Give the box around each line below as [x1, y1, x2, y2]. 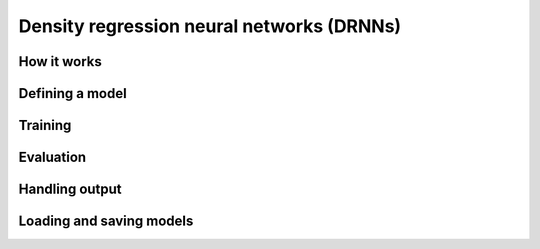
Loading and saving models [18, 213, 194, 230]
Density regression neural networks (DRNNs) [18, 15, 402, 37]
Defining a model [18, 85, 127, 102]
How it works [18, 53, 102, 70]
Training [18, 117, 72, 134]
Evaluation [18, 149, 87, 166]
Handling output [18, 181, 122, 198]
